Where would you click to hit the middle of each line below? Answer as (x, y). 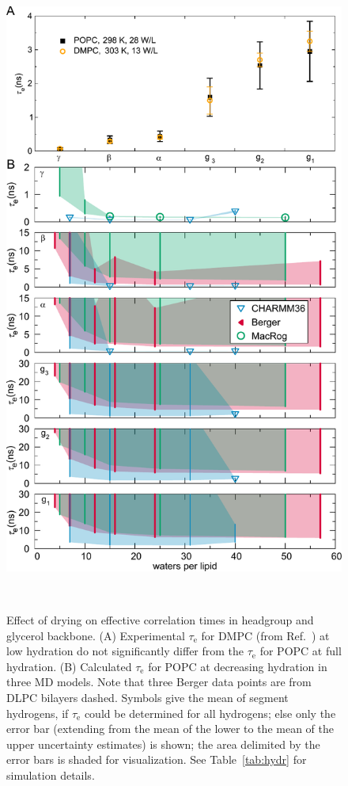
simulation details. (51, 775)
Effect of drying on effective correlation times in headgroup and (160, 620)
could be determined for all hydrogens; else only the (210, 713)
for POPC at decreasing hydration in (238, 666)
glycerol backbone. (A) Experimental (96, 635)
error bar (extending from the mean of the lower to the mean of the (170, 729)
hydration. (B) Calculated (69, 666)
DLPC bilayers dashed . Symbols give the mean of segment (148, 698)
